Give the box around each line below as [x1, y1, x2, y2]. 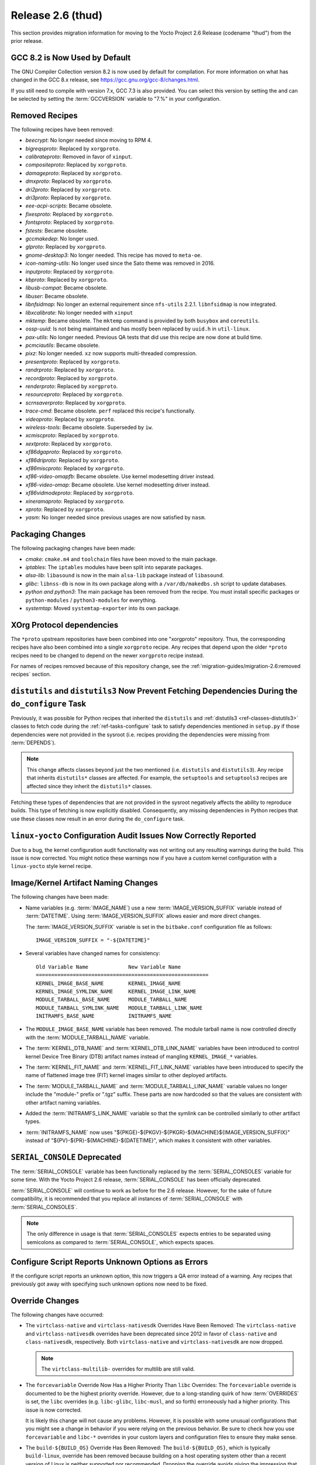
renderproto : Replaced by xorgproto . [25, 383, 118, 390]
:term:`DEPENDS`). [11, 739, 56, 747]
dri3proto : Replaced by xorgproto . [25, 194, 112, 202]
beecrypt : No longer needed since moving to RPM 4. [25, 137, 152, 144]
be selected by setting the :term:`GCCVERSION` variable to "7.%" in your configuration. [11, 96, 221, 103]
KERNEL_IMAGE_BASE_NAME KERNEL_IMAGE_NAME [36, 980, 181, 987]
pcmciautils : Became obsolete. [25, 342, 100, 349]
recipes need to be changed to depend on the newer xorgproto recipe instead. [11, 652, 204, 659]
